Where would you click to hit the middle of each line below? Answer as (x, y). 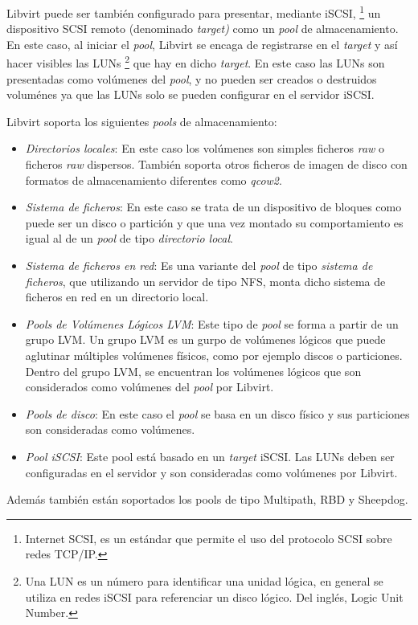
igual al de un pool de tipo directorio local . (129, 238)
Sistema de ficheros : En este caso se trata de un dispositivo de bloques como (213, 207)
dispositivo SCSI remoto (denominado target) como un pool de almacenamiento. (203, 29)
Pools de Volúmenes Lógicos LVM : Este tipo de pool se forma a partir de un (212, 323)
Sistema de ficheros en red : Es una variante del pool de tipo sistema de (199, 266)
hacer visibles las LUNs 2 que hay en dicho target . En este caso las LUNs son (196, 62)
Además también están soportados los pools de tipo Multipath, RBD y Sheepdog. (207, 499)
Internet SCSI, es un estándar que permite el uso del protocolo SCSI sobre (209, 538)
